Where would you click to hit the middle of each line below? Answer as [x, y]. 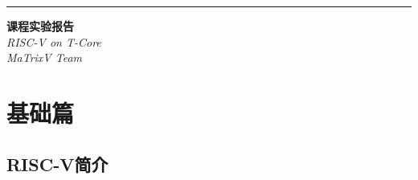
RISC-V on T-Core [54, 41]
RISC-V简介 [57, 164]
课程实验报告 [40, 26]
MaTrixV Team [45, 57]
